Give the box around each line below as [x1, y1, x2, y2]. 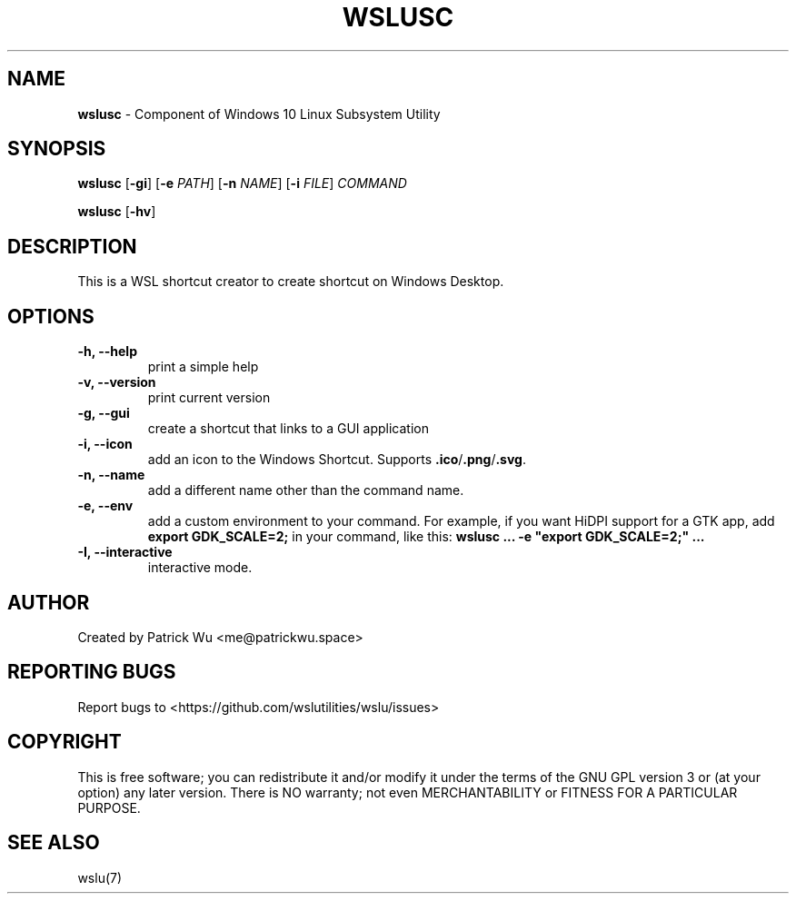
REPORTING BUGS [7, 660, 176, 684]
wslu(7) [77, 869, 123, 886]
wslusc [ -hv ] [77, 203, 156, 220]
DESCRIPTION [7, 234, 137, 258]
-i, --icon [77, 436, 133, 452]
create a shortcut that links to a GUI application [147, 421, 429, 437]
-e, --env [77, 498, 134, 514]
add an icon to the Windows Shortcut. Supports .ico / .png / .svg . [147, 451, 526, 468]
